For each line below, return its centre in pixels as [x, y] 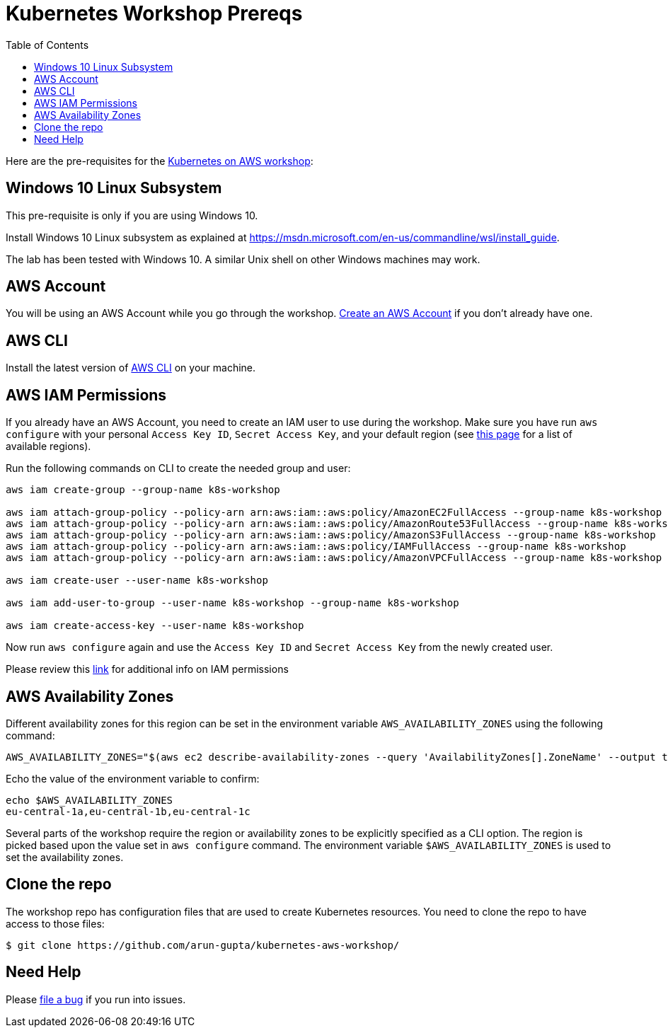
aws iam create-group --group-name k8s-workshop [143, 490]
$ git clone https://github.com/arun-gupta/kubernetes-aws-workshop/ [203, 945]
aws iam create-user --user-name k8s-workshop [137, 581]
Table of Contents [47, 45]
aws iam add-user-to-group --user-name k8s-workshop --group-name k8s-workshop [232, 603]
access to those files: [55, 923]
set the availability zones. [65, 857]
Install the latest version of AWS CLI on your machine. [131, 368]
